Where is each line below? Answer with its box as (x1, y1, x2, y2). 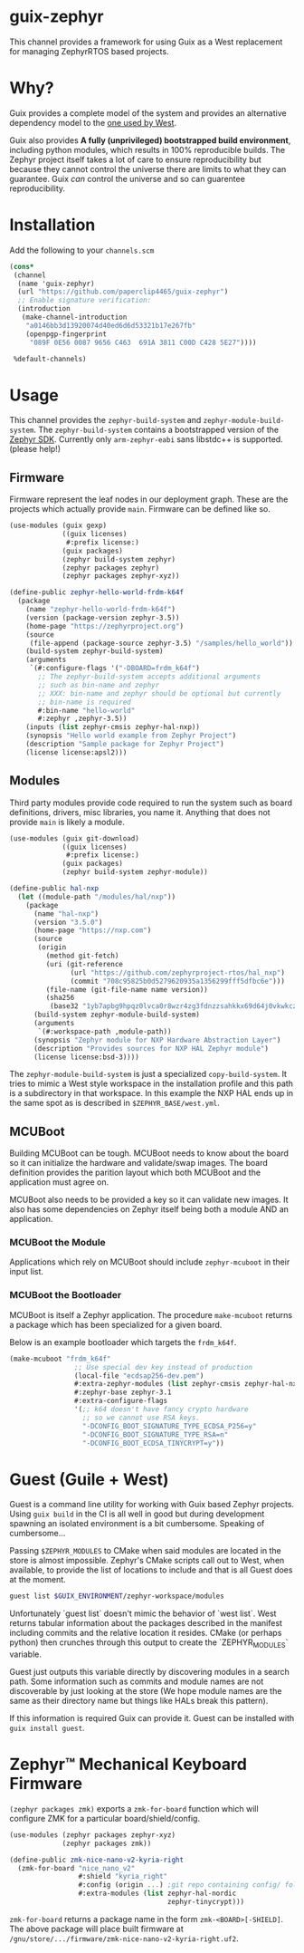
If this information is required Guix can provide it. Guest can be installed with (9, 1713, 295, 1724)
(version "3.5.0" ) (33, 918, 103, 927)
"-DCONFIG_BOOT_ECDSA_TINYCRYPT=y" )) (81, 1438, 224, 1448)
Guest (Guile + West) (9, 1469, 169, 1489)
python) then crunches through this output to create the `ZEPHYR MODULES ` (9, 1637, 289, 1650)
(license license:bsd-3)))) (33, 1053, 140, 1062)
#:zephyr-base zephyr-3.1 (73, 1388, 172, 1397)
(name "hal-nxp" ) (33, 909, 100, 919)
